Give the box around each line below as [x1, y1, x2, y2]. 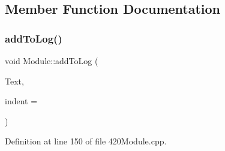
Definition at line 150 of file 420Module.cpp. [5, 135, 167, 147]
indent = [5, 95, 38, 107]
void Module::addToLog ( [5, 55, 98, 67]
